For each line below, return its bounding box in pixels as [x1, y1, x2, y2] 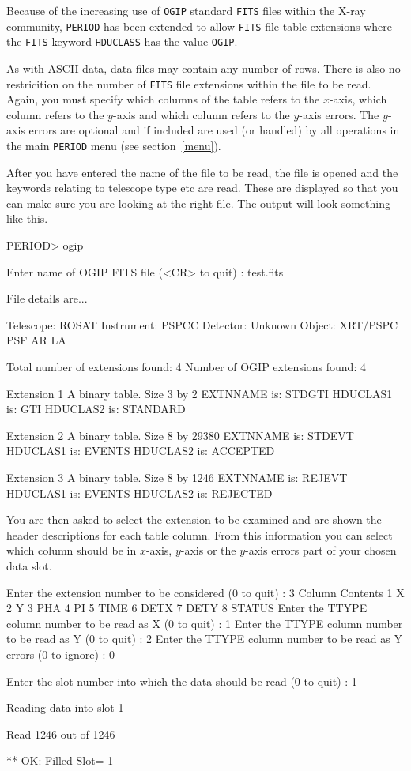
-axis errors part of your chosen [245, 542, 397, 559]
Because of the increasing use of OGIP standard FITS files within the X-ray [6, 2, 366, 18]
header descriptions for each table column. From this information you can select [6, 526, 393, 543]
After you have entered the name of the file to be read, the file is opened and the [6, 164, 398, 180]
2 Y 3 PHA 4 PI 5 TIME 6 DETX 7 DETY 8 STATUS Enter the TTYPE [6, 600, 368, 616]
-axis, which [329, 91, 387, 107]
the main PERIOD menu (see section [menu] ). [6, 137, 221, 153]
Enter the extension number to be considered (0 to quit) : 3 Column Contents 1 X [6, 584, 405, 600]
